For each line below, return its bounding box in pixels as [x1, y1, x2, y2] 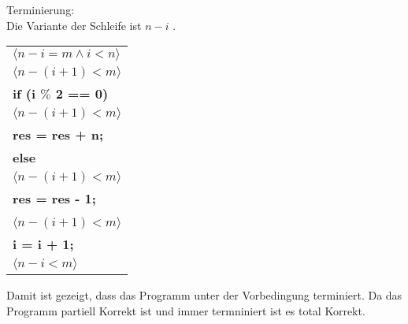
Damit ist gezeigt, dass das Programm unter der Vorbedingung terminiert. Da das [6, 287, 402, 304]
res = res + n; [13, 125, 104, 144]
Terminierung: [6, 2, 75, 17]
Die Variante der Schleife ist [6, 17, 142, 33]
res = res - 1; [13, 189, 96, 208]
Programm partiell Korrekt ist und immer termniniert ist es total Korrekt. [6, 302, 365, 318]
